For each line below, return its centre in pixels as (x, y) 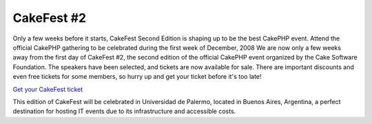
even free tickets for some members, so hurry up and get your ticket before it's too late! (137, 77)
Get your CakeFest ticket (48, 89)
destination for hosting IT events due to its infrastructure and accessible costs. (124, 111)
